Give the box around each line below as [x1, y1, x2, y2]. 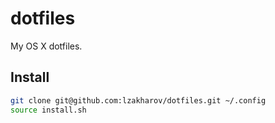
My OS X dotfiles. [10, 40, 83, 52]
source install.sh [10, 105, 87, 115]
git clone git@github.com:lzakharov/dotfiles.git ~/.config [10, 95, 267, 106]
